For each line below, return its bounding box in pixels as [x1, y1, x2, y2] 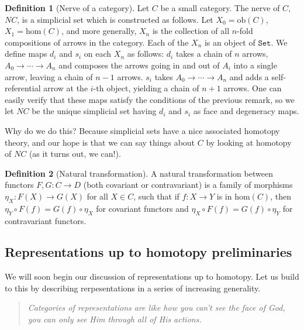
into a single [233, 59, 277, 71]
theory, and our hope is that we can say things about [5, 136, 195, 148]
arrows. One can [223, 82, 282, 94]
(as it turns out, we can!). [29, 147, 121, 160]
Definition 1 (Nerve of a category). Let [5, 2, 150, 13]
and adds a [229, 70, 269, 82]
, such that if [133, 190, 179, 202]
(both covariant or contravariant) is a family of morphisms [83, 178, 293, 191]
